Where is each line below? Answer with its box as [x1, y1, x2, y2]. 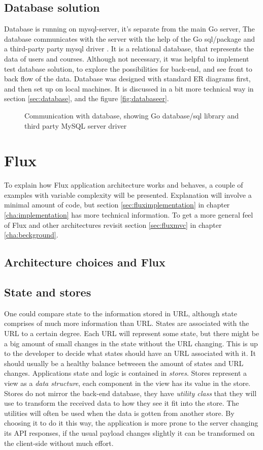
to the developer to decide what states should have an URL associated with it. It [4, 348, 256, 358]
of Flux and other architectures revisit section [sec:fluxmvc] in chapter [4, 219, 222, 230]
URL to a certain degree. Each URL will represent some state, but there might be [4, 328, 259, 338]
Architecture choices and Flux [4, 254, 166, 270]
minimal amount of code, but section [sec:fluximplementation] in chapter [4, 199, 230, 210]
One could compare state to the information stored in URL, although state [4, 308, 237, 318]
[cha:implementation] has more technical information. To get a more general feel [4, 209, 253, 220]
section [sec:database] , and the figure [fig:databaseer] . [4, 93, 169, 104]
